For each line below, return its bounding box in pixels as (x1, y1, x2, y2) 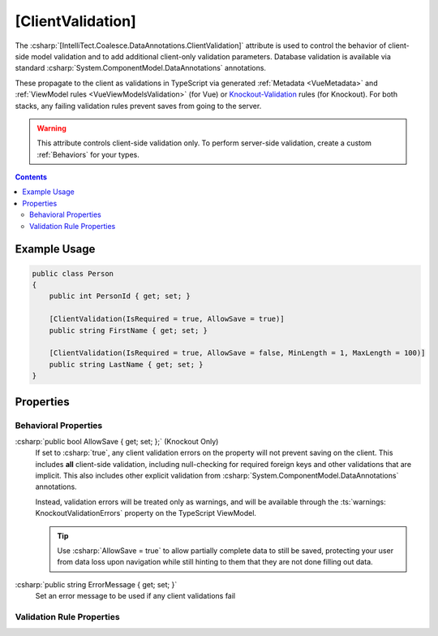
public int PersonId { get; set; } (49, 292, 191, 301)
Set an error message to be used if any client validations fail (35, 591, 235, 601)
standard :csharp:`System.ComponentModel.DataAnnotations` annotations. (15, 63, 267, 73)
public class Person (32, 269, 114, 278)
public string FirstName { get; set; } (49, 326, 208, 335)
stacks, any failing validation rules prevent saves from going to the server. (15, 101, 262, 110)
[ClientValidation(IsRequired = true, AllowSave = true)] (49, 314, 285, 324)
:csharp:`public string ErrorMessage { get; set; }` (15, 579, 178, 589)
